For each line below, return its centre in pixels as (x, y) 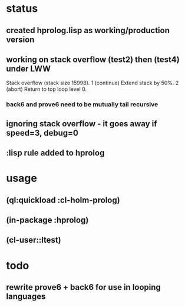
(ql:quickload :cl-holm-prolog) (63, 200)
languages (26, 297)
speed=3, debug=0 (42, 133)
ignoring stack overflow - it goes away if (82, 124)
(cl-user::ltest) (34, 240)
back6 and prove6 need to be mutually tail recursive (82, 104)
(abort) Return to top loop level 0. (47, 89)
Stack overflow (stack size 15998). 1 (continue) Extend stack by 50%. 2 (92, 83)
